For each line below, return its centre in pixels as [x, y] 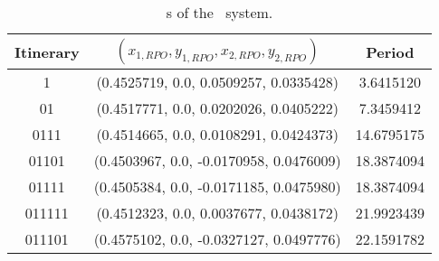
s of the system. [219, 12]
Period [390, 51]
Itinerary [47, 51]
